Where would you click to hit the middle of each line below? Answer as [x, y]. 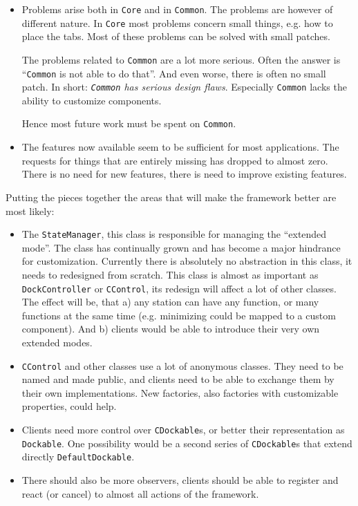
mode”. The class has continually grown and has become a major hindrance [181, 247]
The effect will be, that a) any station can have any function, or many [170, 302]
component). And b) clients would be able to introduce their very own [171, 329]
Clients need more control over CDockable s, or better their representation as [183, 429]
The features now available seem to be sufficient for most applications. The [180, 147]
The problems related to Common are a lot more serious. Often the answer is [181, 59]
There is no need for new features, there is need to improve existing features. [184, 174]
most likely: [30, 210]
